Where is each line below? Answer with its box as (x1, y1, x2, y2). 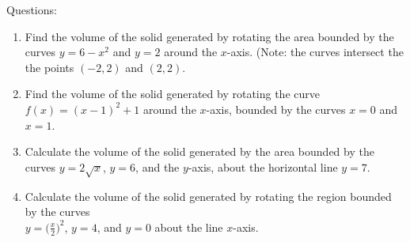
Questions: (6, 2, 57, 17)
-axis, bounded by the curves (206, 100, 346, 117)
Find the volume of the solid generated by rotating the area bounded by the (25, 28, 394, 44)
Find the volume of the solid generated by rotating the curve (25, 85, 320, 102)
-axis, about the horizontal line (188, 158, 338, 175)
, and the (135, 158, 180, 175)
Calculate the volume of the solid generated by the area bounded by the (25, 143, 374, 160)
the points (25, 59, 74, 75)
